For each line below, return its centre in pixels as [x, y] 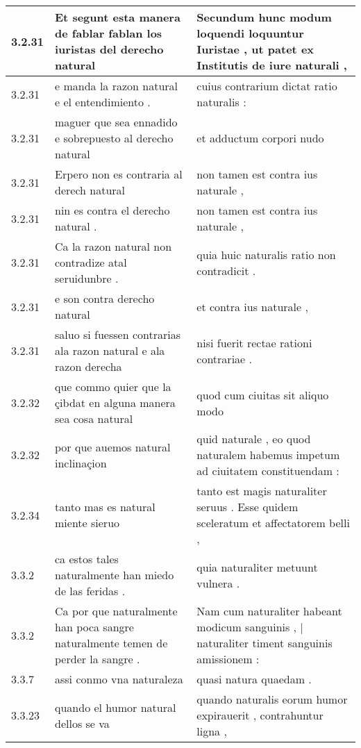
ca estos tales [87, 559]
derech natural [90, 190]
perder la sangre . [98, 659]
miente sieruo [87, 523]
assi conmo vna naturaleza [119, 679]
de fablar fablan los [109, 33]
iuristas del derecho [109, 49]
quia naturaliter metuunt [257, 567]
